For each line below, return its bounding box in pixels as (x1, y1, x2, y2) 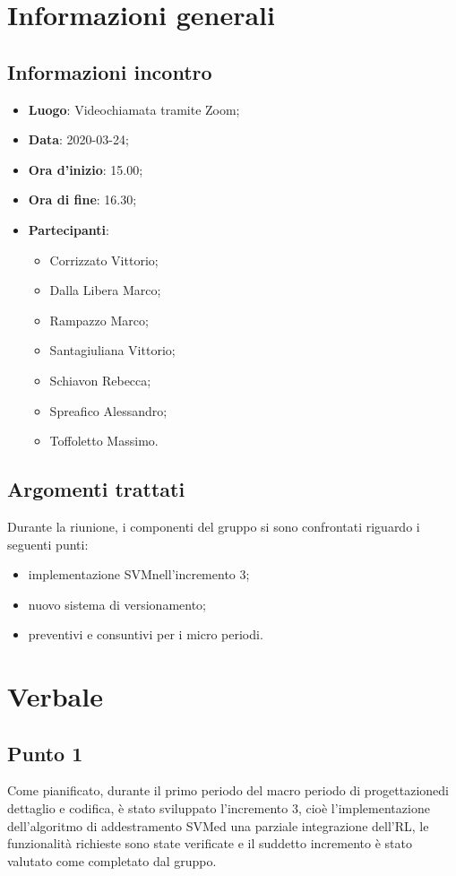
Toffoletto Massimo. (49, 431, 159, 450)
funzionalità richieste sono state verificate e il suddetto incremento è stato (7, 834, 412, 853)
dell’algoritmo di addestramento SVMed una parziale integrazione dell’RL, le (7, 816, 429, 835)
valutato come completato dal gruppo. (7, 851, 217, 870)
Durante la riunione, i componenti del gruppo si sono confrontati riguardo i (7, 516, 420, 535)
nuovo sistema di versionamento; (28, 594, 206, 613)
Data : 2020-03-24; (28, 130, 129, 149)
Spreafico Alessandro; (49, 401, 168, 420)
